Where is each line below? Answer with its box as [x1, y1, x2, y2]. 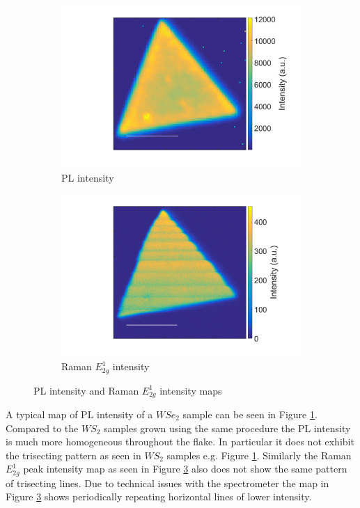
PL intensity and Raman [33, 383, 139, 397]
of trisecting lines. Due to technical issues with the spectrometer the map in [6, 475, 329, 490]
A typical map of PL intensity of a [6, 406, 153, 421]
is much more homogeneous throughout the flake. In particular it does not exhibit [6, 434, 354, 449]
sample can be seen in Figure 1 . [182, 406, 318, 421]
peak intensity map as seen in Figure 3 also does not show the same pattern [23, 461, 347, 476]
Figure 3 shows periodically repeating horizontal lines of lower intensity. [6, 489, 312, 504]
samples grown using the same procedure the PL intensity [104, 420, 351, 435]
